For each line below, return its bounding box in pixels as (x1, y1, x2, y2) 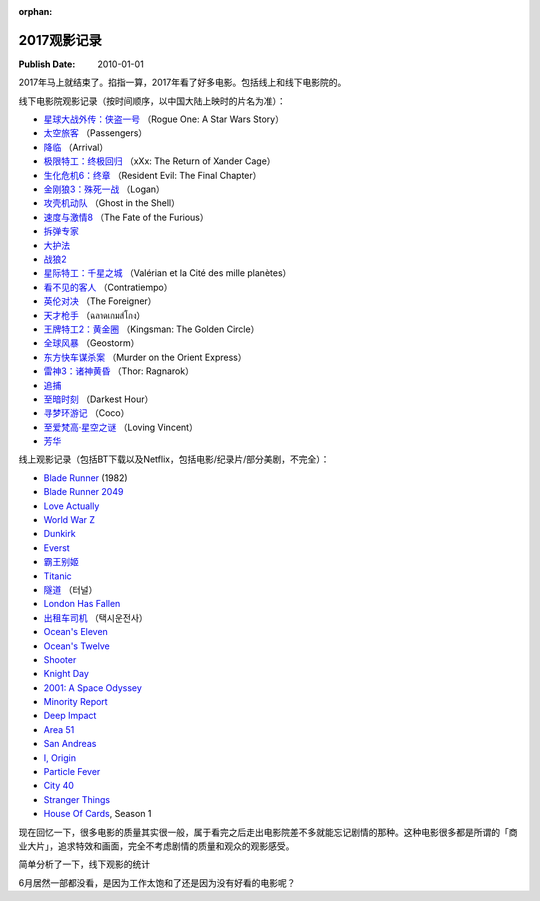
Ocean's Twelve (43, 640, 110, 652)
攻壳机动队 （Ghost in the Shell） (43, 197, 180, 209)
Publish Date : (18, 58, 76, 70)
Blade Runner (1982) (43, 471, 129, 484)
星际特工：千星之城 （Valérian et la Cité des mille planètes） (43, 267, 292, 279)
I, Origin (43, 751, 77, 764)
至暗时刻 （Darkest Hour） (43, 393, 154, 405)
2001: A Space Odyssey (43, 681, 142, 694)
